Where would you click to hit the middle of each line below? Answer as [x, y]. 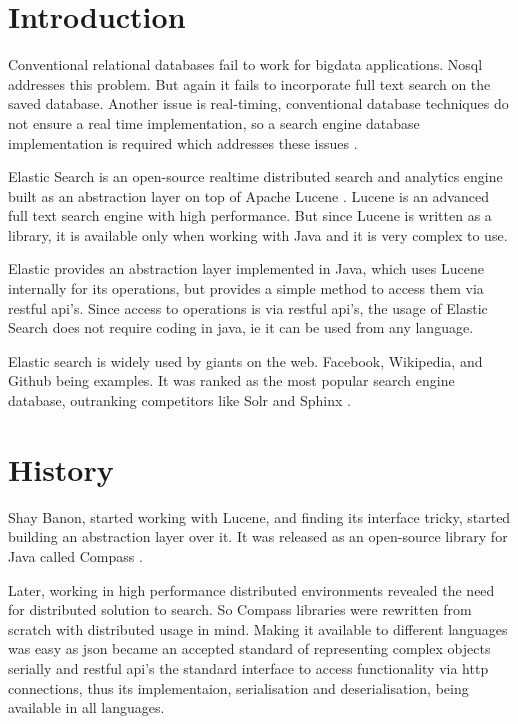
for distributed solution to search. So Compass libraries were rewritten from [240, 609]
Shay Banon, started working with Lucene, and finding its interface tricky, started [259, 516]
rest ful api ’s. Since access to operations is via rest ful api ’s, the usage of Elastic [248, 307]
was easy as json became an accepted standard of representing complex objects [249, 648]
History [61, 468]
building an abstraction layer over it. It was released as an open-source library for [258, 536]
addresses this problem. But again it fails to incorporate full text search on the [249, 83]
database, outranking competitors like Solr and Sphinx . [179, 400]
